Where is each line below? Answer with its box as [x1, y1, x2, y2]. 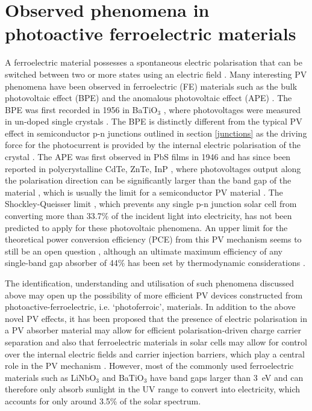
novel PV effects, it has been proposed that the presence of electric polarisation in [5, 312, 307, 324]
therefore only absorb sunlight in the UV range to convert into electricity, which [5, 383, 301, 395]
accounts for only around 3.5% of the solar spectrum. [5, 394, 201, 407]
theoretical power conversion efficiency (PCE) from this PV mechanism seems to [5, 233, 302, 246]
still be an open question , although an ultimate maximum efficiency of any [5, 244, 283, 257]
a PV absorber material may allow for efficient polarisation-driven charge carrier [5, 324, 301, 336]
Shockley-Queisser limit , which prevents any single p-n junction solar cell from [5, 197, 297, 210]
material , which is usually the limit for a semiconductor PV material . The [5, 185, 283, 198]
